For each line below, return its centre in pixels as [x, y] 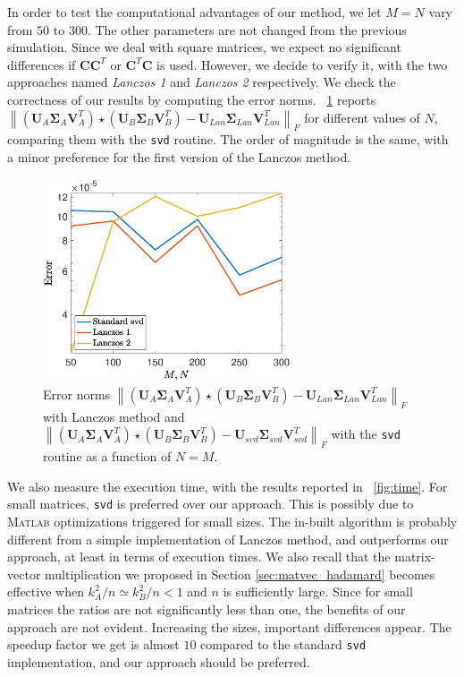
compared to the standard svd [283, 644]
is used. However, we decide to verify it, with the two [302, 64]
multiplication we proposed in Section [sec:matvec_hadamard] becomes [240, 574]
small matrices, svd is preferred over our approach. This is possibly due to [211, 504]
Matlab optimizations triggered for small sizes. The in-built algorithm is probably [232, 521]
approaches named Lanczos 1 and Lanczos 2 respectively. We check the [202, 82]
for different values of [362, 117]
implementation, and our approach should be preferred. [159, 661]
